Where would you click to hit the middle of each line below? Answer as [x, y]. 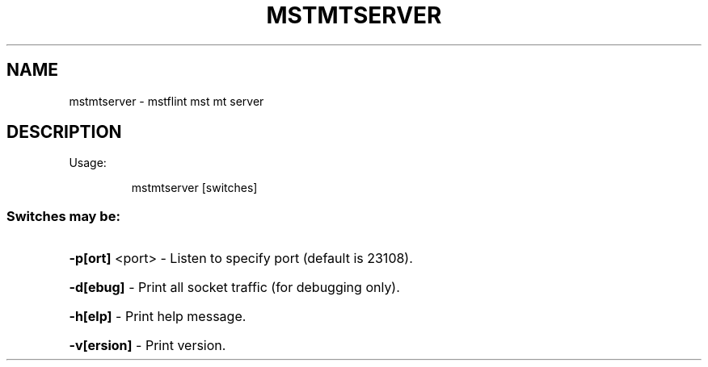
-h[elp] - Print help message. [158, 317]
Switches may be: [63, 216]
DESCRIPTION [64, 132]
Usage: [88, 163]
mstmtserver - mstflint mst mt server [166, 101]
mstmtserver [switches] [194, 188]
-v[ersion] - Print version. [147, 346]
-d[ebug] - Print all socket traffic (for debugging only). [234, 288]
